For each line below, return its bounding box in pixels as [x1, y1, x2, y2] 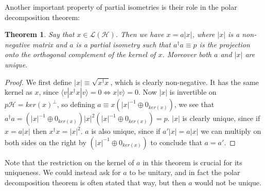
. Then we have [115, 29, 164, 40]
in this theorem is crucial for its [143, 157, 242, 167]
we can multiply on [201, 126, 261, 136]
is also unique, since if [91, 126, 161, 136]
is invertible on [169, 86, 217, 97]
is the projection [199, 39, 250, 49]
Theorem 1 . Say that [5, 29, 75, 40]
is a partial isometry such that [76, 39, 171, 49]
